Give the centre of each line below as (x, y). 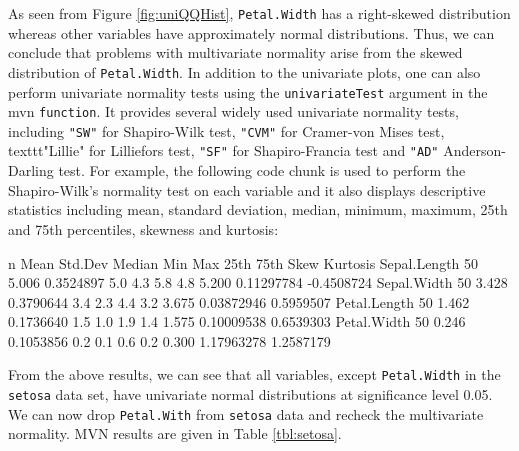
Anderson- (474, 150)
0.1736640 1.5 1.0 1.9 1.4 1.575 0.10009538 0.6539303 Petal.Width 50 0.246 (237, 321)
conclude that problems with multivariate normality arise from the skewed (235, 52)
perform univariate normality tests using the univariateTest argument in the (248, 91)
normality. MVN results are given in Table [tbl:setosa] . (175, 433)
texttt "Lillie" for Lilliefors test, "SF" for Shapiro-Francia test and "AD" (223, 150)
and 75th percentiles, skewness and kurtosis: (143, 228)
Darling (31, 170)
